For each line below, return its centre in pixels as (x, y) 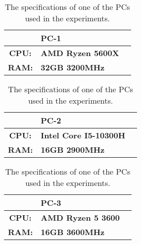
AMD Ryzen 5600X (80, 53)
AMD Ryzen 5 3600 (80, 217)
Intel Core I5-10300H (83, 135)
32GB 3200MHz (73, 67)
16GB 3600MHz (73, 232)
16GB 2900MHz (73, 150)
